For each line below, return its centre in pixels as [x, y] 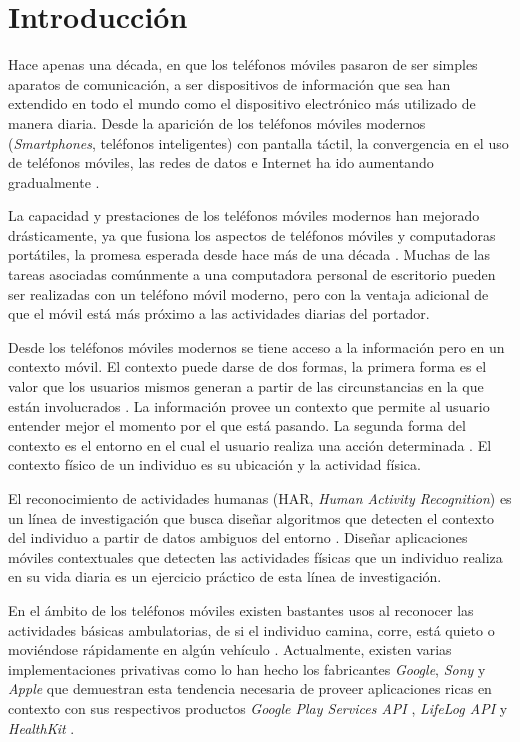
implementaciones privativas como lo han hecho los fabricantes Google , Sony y [247, 668]
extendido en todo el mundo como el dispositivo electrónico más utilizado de [242, 103]
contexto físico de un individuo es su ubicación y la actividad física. [214, 464]
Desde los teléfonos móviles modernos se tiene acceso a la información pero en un [256, 346]
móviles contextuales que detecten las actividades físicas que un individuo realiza [255, 556]
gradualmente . [54, 181]
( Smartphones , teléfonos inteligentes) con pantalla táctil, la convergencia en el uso [258, 142]
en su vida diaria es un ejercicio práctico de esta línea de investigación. [225, 576]
